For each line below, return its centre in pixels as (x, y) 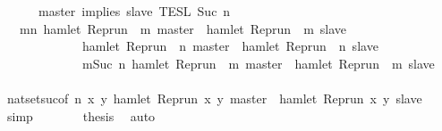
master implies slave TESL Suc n (134, 11)
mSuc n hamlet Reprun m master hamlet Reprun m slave (258, 63)
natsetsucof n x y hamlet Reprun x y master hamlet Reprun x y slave (214, 98)
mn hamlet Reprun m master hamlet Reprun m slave (183, 28)
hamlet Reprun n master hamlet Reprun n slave (230, 46)
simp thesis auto (81, 115)
